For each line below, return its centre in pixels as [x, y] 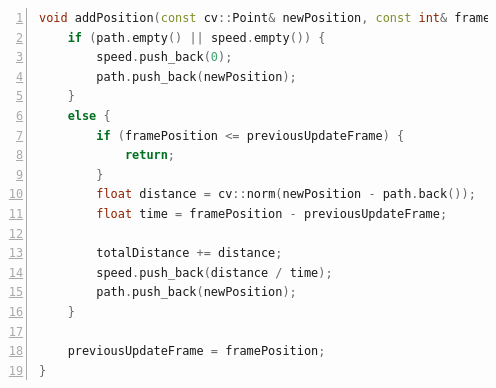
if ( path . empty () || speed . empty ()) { [196, 37]
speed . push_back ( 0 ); [164, 57]
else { [89, 115]
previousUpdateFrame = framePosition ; [196, 351]
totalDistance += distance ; [189, 253]
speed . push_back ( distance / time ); [214, 272]
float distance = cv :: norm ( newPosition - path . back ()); [286, 194]
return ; [150, 155]
